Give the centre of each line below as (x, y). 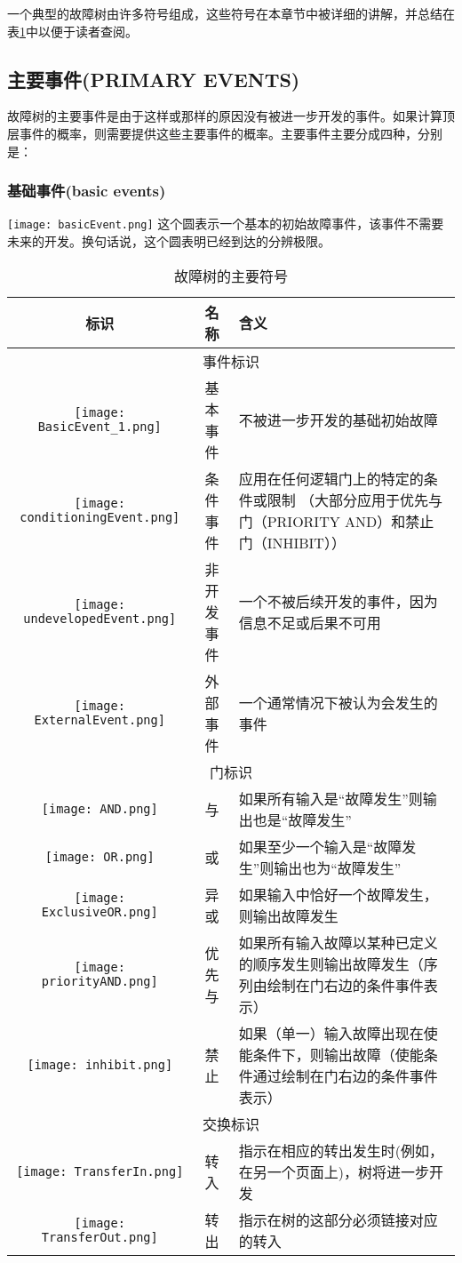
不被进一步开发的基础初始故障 (338, 420)
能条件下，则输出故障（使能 (331, 1054)
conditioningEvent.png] (100, 517)
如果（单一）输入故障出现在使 (338, 1033)
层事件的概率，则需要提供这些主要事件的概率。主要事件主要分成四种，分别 (225, 133)
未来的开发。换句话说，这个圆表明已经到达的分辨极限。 (169, 241)
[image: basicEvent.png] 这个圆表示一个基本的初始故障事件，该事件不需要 (226, 224)
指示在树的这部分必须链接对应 (338, 1219)
